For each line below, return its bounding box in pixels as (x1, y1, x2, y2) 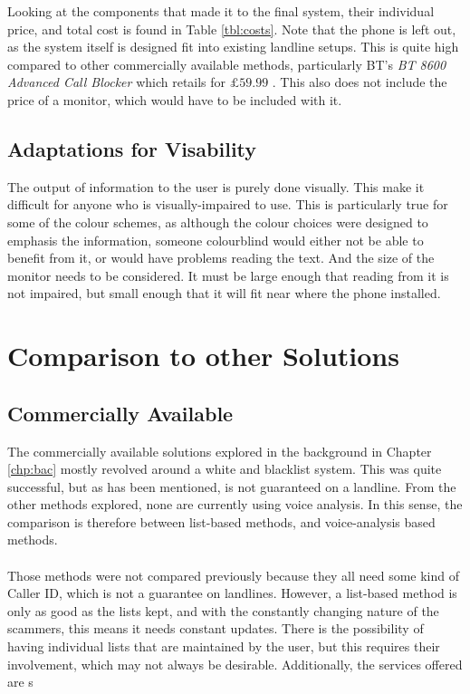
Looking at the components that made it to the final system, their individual (7, 2, 435, 20)
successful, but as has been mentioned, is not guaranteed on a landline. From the (7, 477, 456, 496)
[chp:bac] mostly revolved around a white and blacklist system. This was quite (7, 459, 442, 478)
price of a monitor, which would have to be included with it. (7, 90, 342, 109)
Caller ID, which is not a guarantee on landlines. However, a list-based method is (7, 583, 457, 602)
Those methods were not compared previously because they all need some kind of (7, 565, 460, 584)
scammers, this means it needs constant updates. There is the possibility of (7, 619, 424, 638)
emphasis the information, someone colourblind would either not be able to (7, 230, 424, 249)
